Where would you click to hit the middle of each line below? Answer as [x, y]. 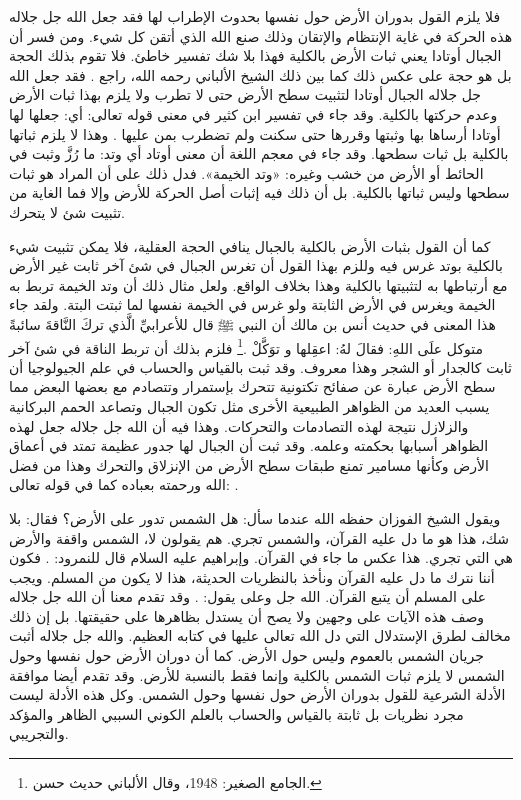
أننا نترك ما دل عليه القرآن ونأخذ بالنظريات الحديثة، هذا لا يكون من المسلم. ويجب [252, 576]
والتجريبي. [39, 733]
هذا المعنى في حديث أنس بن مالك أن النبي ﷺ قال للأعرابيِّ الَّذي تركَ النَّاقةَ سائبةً [252, 323]
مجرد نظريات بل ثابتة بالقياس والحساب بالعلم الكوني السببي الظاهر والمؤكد [236, 713]
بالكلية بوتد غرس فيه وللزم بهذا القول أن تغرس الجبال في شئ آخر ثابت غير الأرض [256, 265]
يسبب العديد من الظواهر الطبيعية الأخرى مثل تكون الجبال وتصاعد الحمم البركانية [249, 405]
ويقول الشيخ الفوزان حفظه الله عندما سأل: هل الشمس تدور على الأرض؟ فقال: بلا [255, 517]
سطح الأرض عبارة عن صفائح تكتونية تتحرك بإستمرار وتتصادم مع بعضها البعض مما [252, 386]
